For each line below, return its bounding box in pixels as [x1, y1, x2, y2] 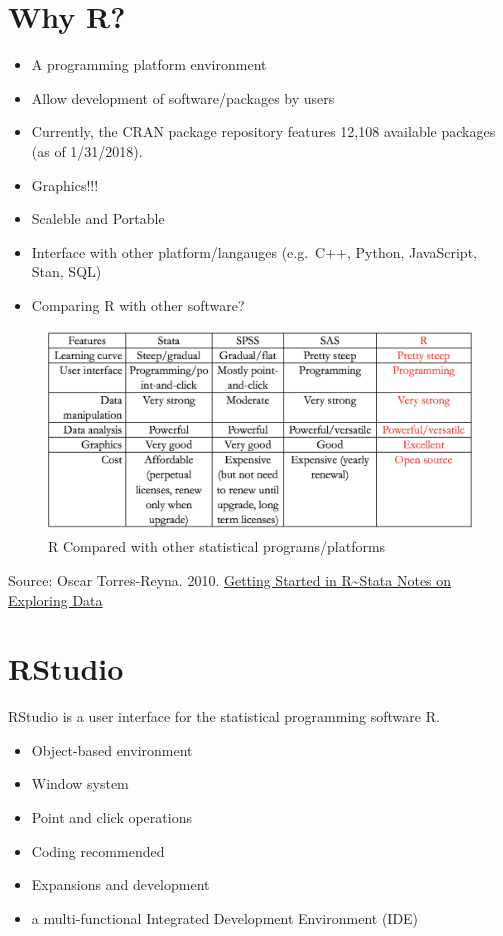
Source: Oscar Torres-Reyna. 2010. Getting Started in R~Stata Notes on [8, 569, 452, 590]
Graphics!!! [31, 174, 99, 195]
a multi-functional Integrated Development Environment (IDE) [31, 907, 419, 928]
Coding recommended [31, 840, 165, 861]
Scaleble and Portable [31, 208, 165, 229]
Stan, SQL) [31, 261, 102, 282]
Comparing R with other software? [31, 294, 245, 315]
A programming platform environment [31, 54, 267, 75]
